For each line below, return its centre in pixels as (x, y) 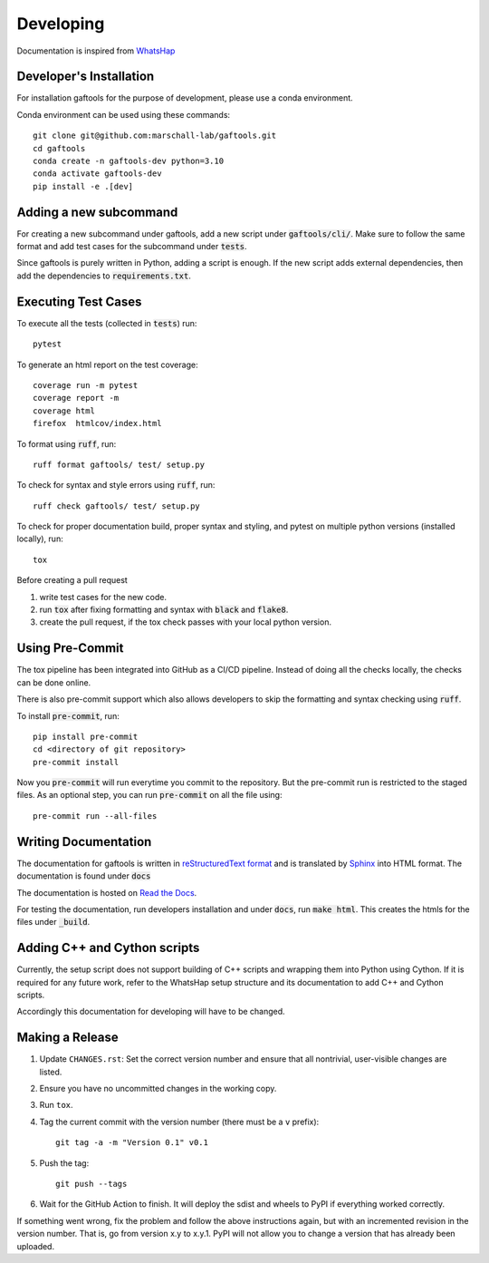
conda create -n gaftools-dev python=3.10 (129, 161)
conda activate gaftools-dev (97, 174)
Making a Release (68, 1038)
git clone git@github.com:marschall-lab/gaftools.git (154, 136)
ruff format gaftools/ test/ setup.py (119, 464)
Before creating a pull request (72, 580)
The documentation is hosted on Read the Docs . (107, 892)
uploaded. (35, 1246)
